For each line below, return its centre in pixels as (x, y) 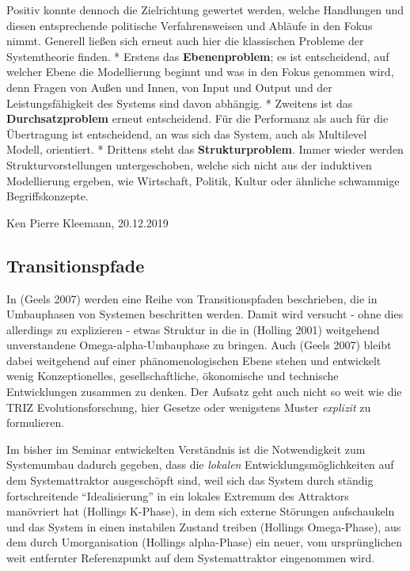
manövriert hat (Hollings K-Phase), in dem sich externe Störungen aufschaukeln (201, 511)
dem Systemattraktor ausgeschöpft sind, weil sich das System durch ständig (190, 480)
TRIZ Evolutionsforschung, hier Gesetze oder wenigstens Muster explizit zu (189, 407)
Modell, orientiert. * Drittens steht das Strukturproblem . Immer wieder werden (205, 149)
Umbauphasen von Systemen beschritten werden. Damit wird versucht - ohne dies (205, 314)
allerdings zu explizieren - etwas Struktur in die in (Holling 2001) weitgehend (193, 329)
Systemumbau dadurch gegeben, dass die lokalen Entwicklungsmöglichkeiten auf (200, 464)
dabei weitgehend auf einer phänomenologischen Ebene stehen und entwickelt (194, 360)
